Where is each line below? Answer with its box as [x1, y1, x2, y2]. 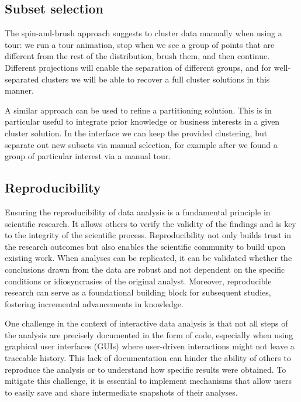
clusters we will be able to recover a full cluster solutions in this [41, 73, 270, 85]
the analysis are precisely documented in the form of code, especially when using [5, 328, 293, 341]
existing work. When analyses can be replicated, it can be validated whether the [5, 252, 292, 264]
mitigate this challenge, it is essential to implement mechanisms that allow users [5, 374, 292, 387]
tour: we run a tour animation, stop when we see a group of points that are [5, 38, 275, 50]
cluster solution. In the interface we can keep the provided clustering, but [5, 126, 268, 139]
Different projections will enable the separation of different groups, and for [5, 61, 272, 73]
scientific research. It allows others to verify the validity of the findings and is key [5, 217, 296, 229]
